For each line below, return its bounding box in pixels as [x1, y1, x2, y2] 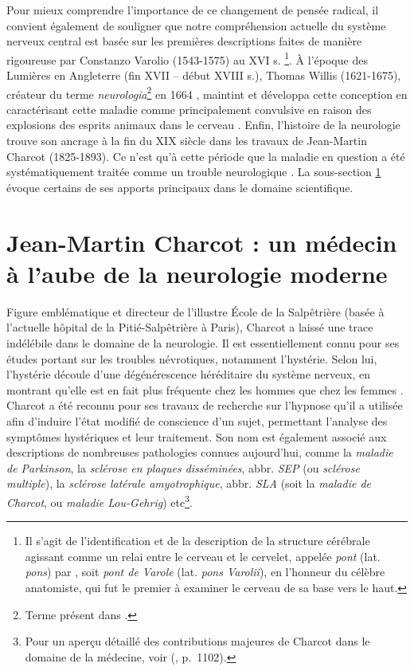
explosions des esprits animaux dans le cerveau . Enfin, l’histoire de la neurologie [6, 116, 400, 133]
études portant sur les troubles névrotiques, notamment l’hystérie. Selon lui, [6, 350, 377, 367]
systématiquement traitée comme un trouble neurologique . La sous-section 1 [6, 163, 381, 180]
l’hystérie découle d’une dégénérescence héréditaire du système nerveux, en [6, 366, 371, 383]
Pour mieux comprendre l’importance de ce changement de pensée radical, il [6, 2, 379, 18]
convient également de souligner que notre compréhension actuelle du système [6, 17, 386, 33]
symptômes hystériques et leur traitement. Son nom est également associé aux [6, 428, 387, 445]
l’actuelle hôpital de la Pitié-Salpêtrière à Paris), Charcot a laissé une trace [6, 319, 373, 335]
